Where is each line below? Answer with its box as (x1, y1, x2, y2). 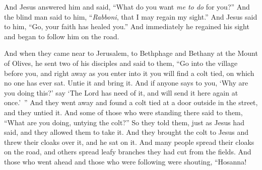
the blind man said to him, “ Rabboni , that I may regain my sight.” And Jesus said (4, 11, 257, 22)
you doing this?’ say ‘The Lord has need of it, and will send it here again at (4, 87, 238, 98)
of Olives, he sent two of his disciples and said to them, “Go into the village (4, 57, 238, 68)
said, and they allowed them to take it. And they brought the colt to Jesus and (4, 127, 249, 137)
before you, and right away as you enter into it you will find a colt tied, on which (4, 67, 254, 78)
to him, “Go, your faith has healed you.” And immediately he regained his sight (4, 21, 249, 32)
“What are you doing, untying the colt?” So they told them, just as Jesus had (4, 117, 244, 127)
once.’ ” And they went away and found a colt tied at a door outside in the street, (4, 97, 258, 108)
